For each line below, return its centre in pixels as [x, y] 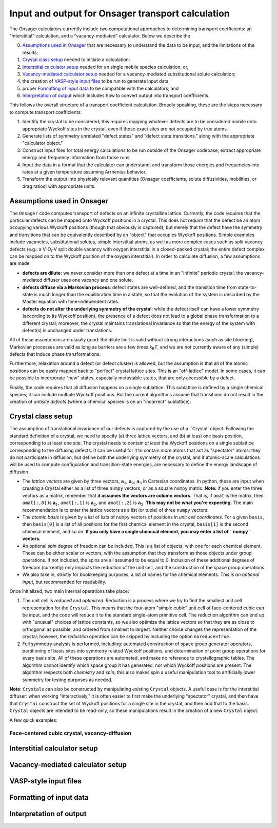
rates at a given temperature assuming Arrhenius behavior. [84, 171]
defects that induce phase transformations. [55, 354]
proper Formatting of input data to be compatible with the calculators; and [101, 88]
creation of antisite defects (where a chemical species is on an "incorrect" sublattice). [100, 402]
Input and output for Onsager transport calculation [120, 13]
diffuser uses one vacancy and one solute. [88, 280]
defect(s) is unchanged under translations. [67, 330]
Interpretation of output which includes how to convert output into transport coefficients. [116, 95]
